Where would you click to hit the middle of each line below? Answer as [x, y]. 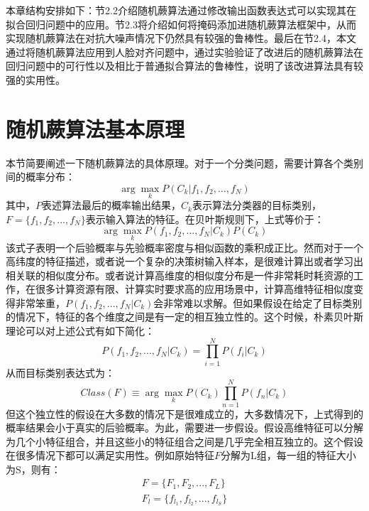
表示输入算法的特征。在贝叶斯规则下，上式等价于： [205, 219]
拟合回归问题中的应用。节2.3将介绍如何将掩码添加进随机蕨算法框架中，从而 [181, 24]
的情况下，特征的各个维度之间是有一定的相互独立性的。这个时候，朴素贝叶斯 [184, 317]
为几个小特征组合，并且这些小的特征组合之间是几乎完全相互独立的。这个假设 [184, 441]
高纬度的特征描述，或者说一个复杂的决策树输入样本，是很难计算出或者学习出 [184, 261]
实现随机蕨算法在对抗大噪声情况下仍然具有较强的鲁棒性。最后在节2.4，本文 [181, 38]
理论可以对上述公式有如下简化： [80, 331]
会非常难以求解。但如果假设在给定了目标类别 [258, 302]
